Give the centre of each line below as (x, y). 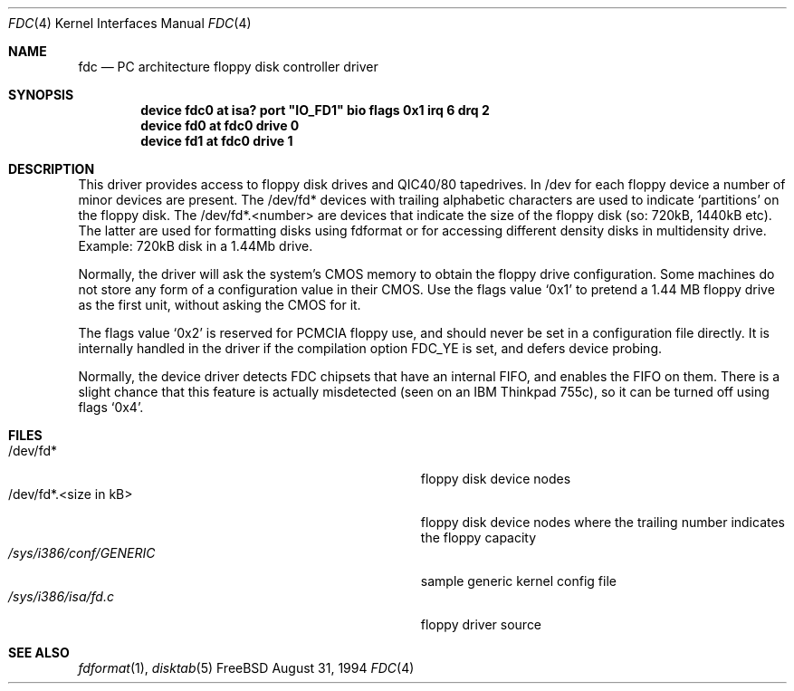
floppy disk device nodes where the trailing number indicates (603, 522)
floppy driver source (481, 624)
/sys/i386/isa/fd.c (61, 596)
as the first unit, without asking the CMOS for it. (220, 305)
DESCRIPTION (52, 169)
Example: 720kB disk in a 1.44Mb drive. (196, 246)
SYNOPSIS (41, 95)
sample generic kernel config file (518, 581)
